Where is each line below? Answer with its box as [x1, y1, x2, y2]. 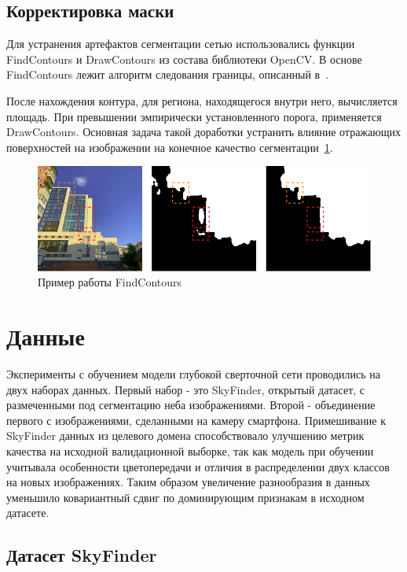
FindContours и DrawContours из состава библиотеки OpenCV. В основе [6, 50, 362, 67]
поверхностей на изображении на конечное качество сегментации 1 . [6, 138, 333, 155]
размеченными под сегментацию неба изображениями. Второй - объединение [6, 397, 376, 413]
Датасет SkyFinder [6, 543, 157, 567]
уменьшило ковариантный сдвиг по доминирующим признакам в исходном [6, 489, 365, 505]
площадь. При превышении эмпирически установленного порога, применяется [6, 108, 382, 124]
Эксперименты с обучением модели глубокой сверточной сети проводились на [6, 366, 380, 382]
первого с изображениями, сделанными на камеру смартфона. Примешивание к [6, 411, 387, 428]
